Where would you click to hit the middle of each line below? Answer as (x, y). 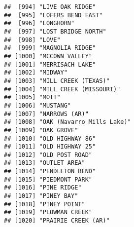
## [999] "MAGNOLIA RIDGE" (50, 48)
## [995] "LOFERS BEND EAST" (53, 15)
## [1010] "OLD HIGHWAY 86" (50, 138)
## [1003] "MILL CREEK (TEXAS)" (57, 81)
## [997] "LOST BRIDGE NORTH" (55, 31)
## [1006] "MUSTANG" (38, 105)
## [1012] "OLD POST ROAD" (48, 155)
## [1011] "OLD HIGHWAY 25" (50, 147)
